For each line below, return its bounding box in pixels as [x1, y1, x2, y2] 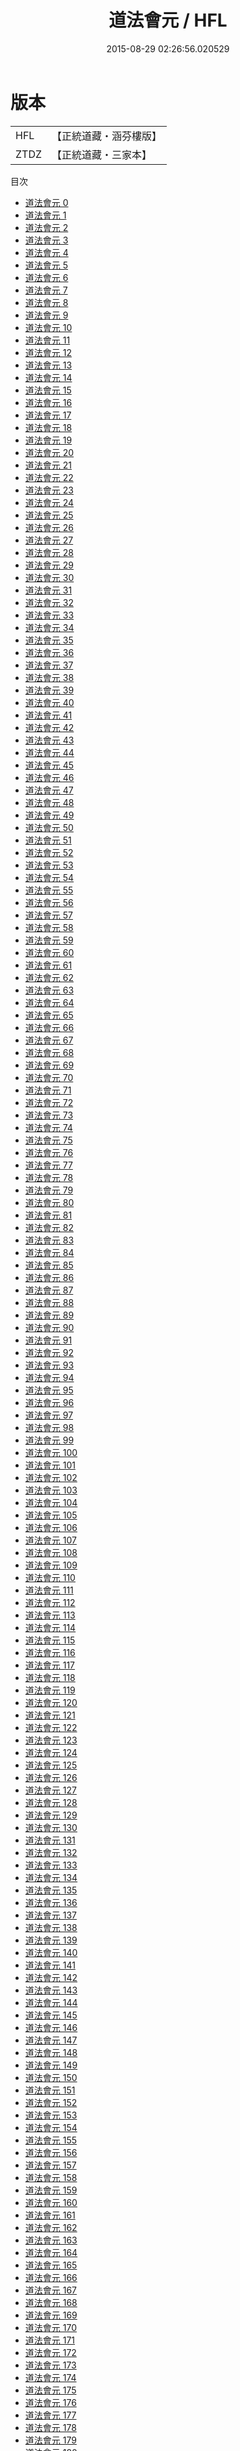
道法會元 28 [24, 546, 74, 558]
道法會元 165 [24, 2259, 78, 2271]
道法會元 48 [24, 796, 75, 808]
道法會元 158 [24, 2171, 78, 2183]
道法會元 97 [24, 1409, 74, 1421]
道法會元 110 [24, 1571, 76, 1583]
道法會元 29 [24, 559, 74, 571]
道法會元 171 [24, 2334, 76, 2346]
